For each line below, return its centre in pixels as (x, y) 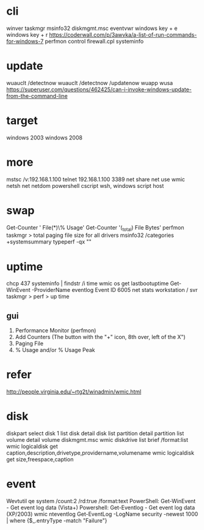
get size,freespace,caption (40, 460)
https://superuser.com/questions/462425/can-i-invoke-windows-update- (99, 89)
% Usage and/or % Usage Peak (55, 350)
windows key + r (27, 34)
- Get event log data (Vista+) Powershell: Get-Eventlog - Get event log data (101, 508)
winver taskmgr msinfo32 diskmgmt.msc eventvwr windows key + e (92, 28)
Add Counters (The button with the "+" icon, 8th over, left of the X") (100, 337)
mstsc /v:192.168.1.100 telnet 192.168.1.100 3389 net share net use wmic (96, 179)
